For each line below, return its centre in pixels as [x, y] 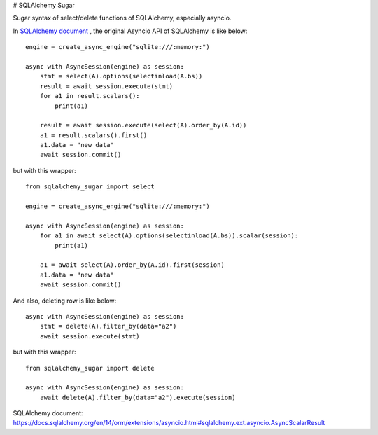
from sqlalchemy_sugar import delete [90, 368]
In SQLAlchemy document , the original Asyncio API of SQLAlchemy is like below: [130, 31]
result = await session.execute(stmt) [106, 86]
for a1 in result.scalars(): [90, 96]
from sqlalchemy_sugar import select [90, 187]
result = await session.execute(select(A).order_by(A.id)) [143, 125]
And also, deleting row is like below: [65, 301]
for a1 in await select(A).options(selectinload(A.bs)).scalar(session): [169, 236]
